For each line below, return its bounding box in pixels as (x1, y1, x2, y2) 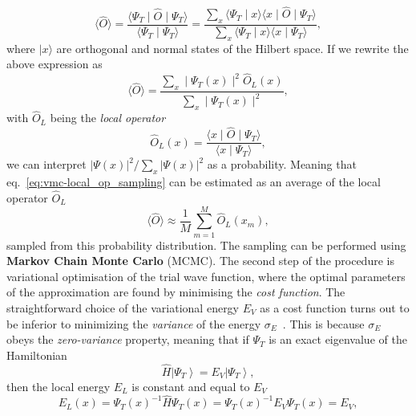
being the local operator (50, 109, 166, 126)
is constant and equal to (131, 377, 250, 394)
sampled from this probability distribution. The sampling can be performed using (6, 236, 406, 253)
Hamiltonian (6, 346, 67, 363)
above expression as (6, 55, 103, 72)
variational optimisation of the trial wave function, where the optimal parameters (6, 267, 406, 284)
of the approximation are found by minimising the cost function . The (6, 283, 345, 300)
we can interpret (6, 156, 87, 173)
